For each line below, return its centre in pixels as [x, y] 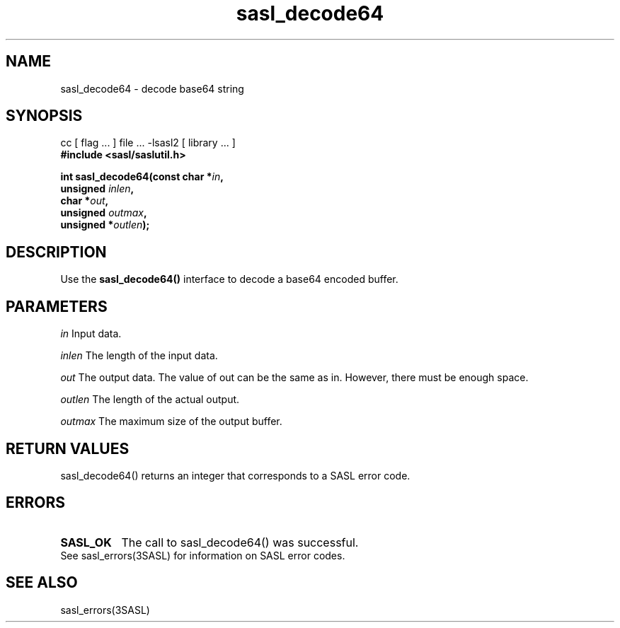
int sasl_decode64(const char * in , [142, 177]
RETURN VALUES [68, 448]
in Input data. [91, 334]
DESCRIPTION [56, 252]
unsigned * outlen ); [105, 225]
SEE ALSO [42, 583]
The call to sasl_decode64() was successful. [240, 542]
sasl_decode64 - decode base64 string [152, 88]
